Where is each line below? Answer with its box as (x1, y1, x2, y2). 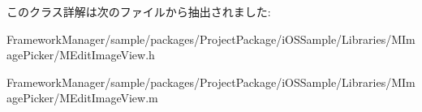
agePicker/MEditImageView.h (6, 46, 155, 63)
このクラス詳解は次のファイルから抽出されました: (6, 3, 271, 19)
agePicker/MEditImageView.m (6, 89, 158, 106)
